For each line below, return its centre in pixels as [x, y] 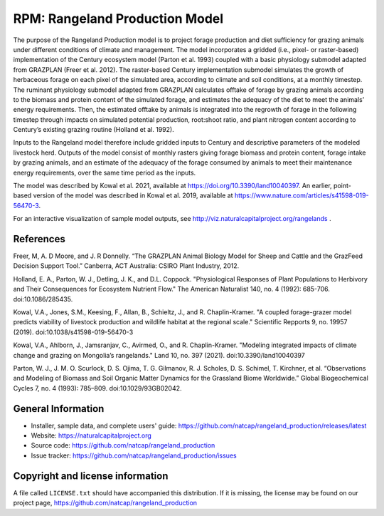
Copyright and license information [91, 476]
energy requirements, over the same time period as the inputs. [105, 172]
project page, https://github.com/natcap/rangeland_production [105, 503]
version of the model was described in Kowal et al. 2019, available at [133, 195]
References [39, 239]
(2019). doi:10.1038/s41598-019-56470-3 [73, 332]
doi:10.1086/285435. [43, 299]
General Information [59, 409]
